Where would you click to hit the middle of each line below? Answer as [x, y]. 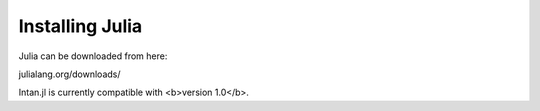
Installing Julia [80, 26]
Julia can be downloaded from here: [93, 56]
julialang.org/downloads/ [69, 74]
